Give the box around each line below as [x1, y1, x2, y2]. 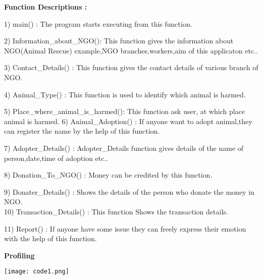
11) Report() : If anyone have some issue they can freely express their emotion [4, 223, 246, 234]
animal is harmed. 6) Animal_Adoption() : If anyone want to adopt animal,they [4, 116, 252, 126]
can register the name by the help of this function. [4, 126, 160, 136]
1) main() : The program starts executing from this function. [4, 18, 192, 29]
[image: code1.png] [4, 268, 69, 275]
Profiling [4, 250, 35, 260]
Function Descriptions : [4, 2, 87, 12]
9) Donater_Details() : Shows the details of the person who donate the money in [4, 186, 254, 197]
